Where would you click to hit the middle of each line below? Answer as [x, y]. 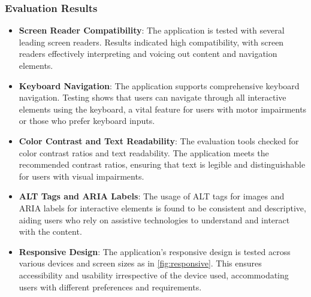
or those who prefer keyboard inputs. [87, 121]
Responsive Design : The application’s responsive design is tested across [155, 251]
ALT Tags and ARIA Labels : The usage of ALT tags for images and [152, 196]
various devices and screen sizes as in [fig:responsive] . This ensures [140, 263]
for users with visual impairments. [81, 176]
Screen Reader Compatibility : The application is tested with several [152, 30]
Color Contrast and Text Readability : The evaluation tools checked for [159, 140]
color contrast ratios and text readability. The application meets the [144, 152]
